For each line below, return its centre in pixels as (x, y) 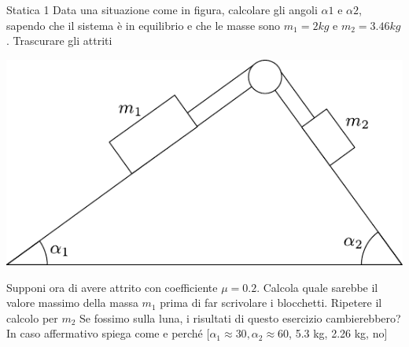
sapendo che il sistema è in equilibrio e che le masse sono (144, 25)
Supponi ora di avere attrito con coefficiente (112, 287)
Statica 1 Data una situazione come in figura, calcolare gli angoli (162, 9)
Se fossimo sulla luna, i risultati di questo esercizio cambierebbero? (240, 317)
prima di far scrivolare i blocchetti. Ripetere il (271, 303)
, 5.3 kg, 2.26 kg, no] (338, 333)
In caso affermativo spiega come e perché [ (108, 333)
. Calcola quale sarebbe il (317, 287)
